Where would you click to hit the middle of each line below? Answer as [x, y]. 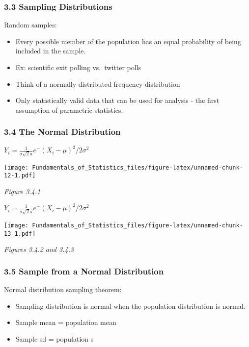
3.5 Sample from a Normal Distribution [84, 271]
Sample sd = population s [55, 338]
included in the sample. [51, 51]
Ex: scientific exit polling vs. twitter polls [78, 67]
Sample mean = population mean [66, 322]
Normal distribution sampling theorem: [63, 289]
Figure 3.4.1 [22, 191]
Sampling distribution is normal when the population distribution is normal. [130, 306]
